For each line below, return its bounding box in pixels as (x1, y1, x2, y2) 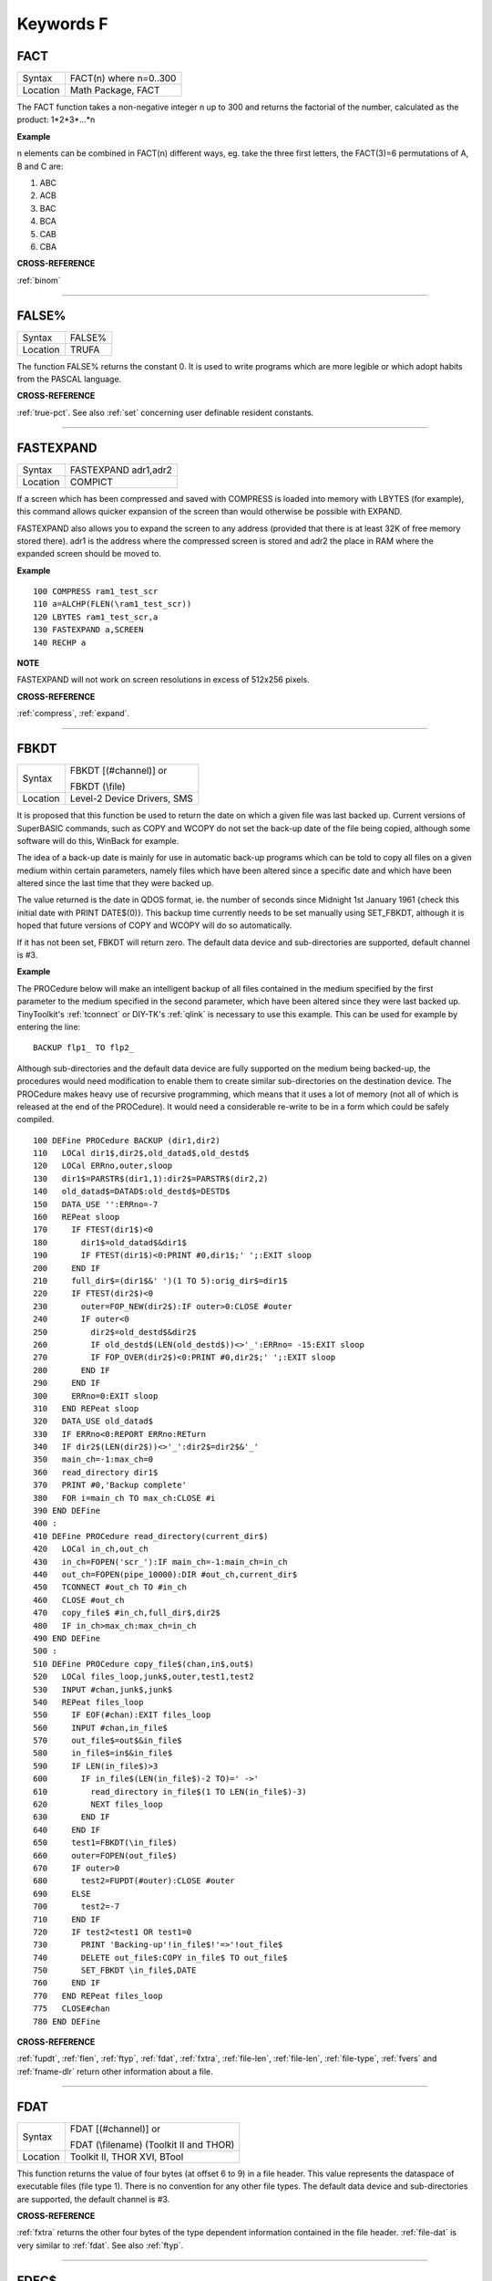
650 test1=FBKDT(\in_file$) (33, 1838, 178, 1848)
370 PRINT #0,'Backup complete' (33, 1480, 187, 1491)
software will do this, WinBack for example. (16, 835, 179, 846)
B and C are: (16, 161, 64, 172)
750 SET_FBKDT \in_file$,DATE (33, 1965, 197, 1975)
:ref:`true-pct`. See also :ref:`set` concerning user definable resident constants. (16, 407, 314, 418)
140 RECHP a (33, 637, 87, 648)
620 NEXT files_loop (33, 1799, 163, 1810)
